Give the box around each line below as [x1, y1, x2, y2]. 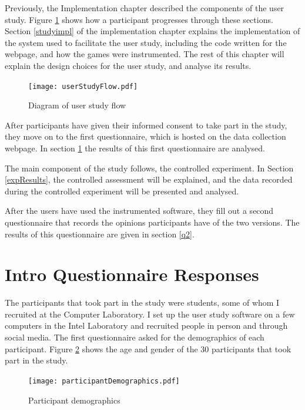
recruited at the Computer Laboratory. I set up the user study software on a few [5, 307, 295, 320]
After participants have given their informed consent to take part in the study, [5, 118, 287, 131]
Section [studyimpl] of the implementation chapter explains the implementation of [5, 25, 300, 37]
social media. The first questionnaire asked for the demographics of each [5, 331, 264, 343]
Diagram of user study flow [28, 99, 126, 111]
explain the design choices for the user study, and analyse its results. [5, 59, 252, 71]
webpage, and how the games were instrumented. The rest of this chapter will [5, 48, 284, 60]
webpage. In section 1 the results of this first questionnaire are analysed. [5, 142, 265, 154]
